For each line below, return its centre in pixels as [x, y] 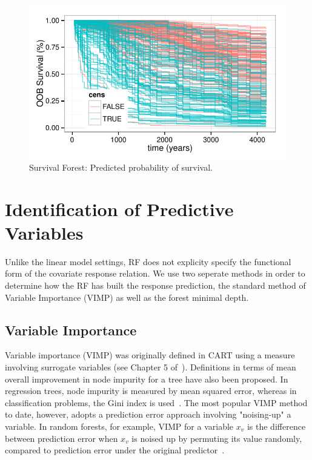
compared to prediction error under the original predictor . [115, 450]
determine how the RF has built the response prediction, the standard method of [155, 285]
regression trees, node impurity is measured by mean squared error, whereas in [151, 391]
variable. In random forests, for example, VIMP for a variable [119, 426]
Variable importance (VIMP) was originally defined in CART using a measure [150, 355]
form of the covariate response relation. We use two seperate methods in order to [155, 273]
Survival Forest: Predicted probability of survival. [121, 167]
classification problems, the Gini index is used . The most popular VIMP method [156, 402]
